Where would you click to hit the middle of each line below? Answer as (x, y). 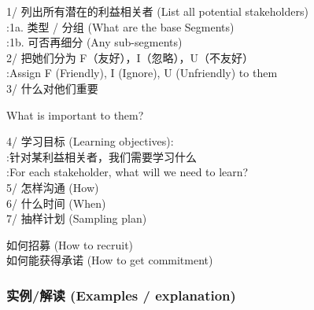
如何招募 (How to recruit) (70, 244)
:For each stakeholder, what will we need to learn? (127, 172)
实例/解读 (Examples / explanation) (121, 295)
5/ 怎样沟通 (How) (53, 187)
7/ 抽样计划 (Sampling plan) (77, 218)
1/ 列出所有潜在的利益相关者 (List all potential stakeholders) (157, 11)
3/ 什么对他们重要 (52, 88)
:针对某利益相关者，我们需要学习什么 (102, 156)
